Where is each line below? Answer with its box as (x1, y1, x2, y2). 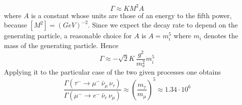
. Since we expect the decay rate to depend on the (88, 20, 238, 30)
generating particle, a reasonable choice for (4, 30, 132, 41)
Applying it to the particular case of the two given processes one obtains (4, 67, 221, 77)
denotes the (203, 30, 238, 41)
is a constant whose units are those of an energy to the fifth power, (31, 10, 232, 20)
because (4, 20, 27, 30)
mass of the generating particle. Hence (4, 40, 119, 51)
